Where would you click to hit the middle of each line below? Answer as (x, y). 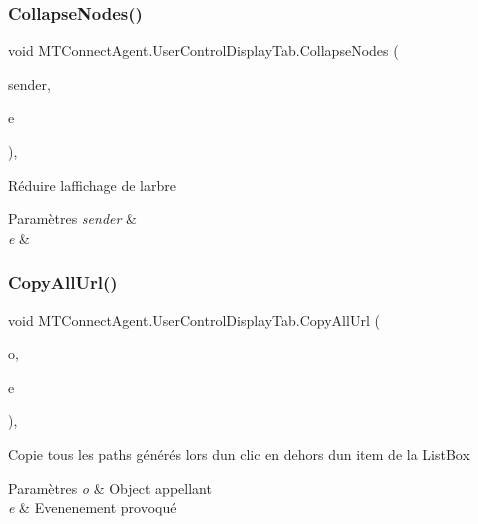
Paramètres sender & (72, 218)
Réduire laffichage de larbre (92, 184)
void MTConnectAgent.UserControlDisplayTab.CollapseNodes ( (203, 50)
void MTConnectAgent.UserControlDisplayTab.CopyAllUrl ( (194, 319)
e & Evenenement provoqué (92, 507)
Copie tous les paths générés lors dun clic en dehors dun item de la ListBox (239, 453)
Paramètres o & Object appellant (110, 487)
